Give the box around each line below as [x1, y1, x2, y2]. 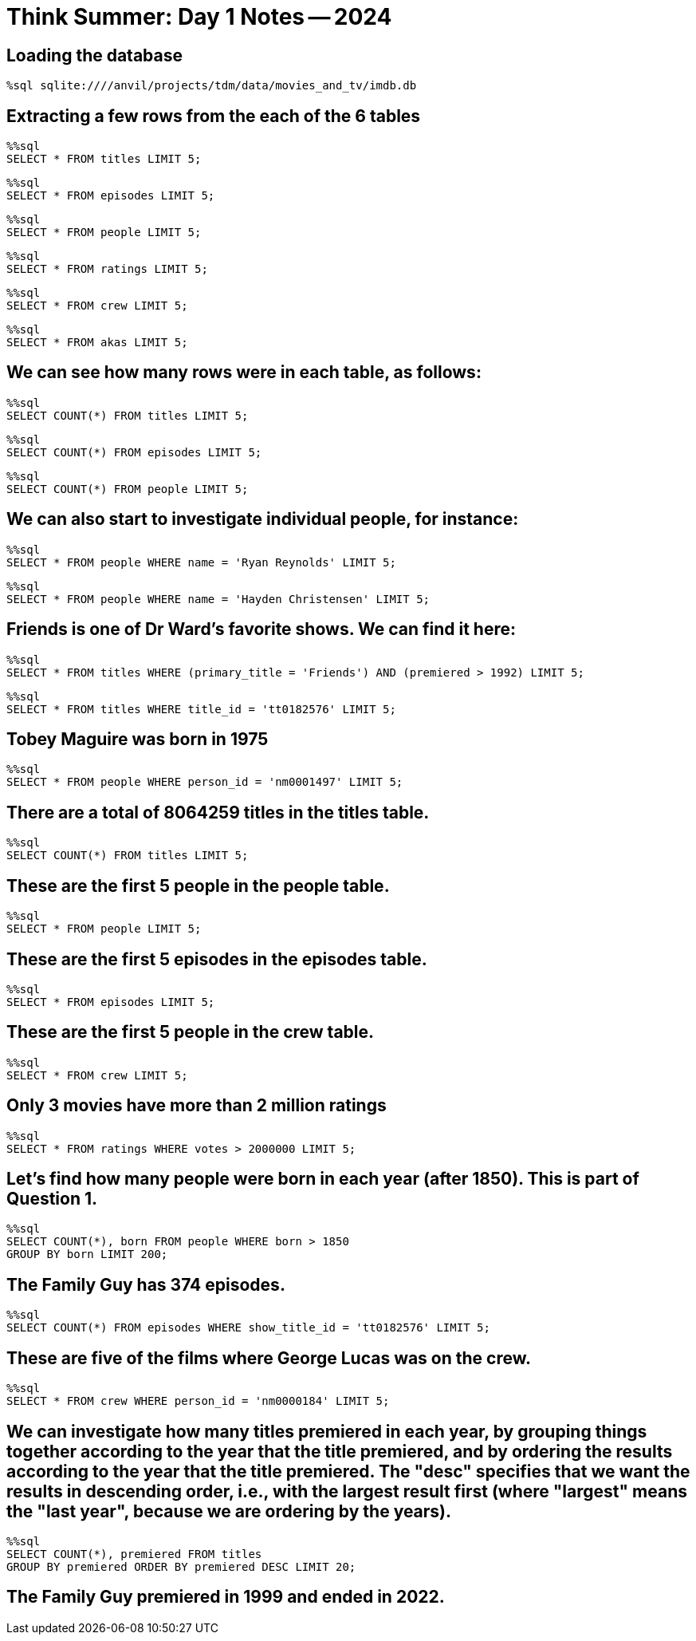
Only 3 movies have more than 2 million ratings [6, 1095, 387, 1116]
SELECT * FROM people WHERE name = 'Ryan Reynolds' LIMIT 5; [6, 555, 396, 569]
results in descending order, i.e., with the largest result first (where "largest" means [6, 1481, 687, 1501]
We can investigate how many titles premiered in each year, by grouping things [6, 1421, 647, 1442]
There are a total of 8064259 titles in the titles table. [6, 802, 430, 822]
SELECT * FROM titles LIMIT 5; [6, 152, 202, 166]
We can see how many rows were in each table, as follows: [6, 362, 482, 383]
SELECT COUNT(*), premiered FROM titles [6, 1547, 262, 1560]
